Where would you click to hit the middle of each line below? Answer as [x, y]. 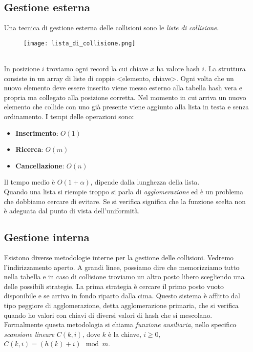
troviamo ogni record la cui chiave [97, 69]
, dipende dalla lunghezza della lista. [145, 182]
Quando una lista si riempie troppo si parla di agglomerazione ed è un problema [124, 191]
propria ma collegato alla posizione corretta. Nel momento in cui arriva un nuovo [125, 97]
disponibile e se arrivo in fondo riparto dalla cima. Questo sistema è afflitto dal [122, 296]
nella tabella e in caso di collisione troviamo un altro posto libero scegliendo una [124, 277]
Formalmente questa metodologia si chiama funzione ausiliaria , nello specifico [120, 324]
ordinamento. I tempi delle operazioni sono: [69, 116]
